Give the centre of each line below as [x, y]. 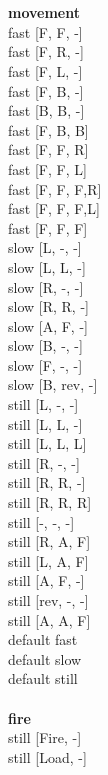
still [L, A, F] [48, 560]
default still [43, 678]
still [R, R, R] [50, 502]
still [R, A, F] [49, 541]
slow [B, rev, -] [53, 384]
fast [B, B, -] [46, 110]
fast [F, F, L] [47, 168]
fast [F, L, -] [45, 70]
